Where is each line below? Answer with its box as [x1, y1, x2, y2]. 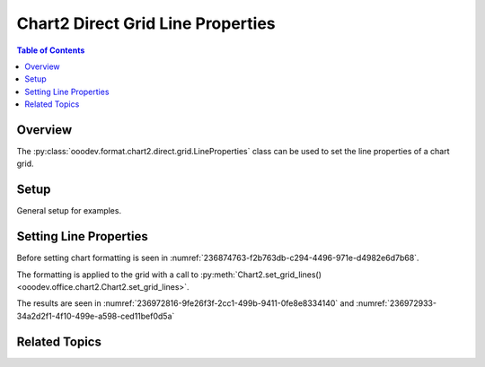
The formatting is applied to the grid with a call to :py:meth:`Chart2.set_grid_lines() [16, 269, 322, 280]
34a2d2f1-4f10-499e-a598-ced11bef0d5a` [16, 310, 175, 321]
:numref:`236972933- [356, 298, 437, 309]
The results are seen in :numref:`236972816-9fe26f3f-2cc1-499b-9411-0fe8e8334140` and [16, 298, 355, 309]
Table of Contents [16, 45, 85, 56]
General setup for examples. [16, 205, 121, 216]
